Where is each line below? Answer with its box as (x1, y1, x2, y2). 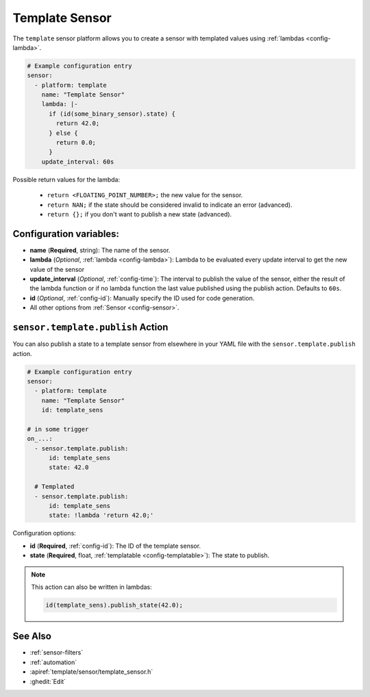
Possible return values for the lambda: (12, 175, 120, 183)
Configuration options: (12, 529, 77, 537)
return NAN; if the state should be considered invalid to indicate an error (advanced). (47, 201, 293, 209)
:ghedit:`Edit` (29, 677, 66, 685)
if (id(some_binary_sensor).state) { (49, 110, 176, 118)
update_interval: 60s (41, 157, 114, 166)
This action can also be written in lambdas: (31, 583, 152, 591)
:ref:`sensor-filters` (29, 648, 84, 657)
